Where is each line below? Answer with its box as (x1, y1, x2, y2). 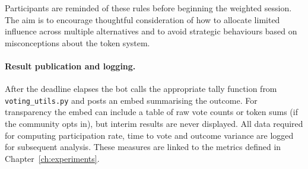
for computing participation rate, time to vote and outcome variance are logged (5, 129, 294, 141)
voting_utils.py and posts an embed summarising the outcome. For (5, 94, 258, 106)
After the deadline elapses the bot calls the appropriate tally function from (5, 82, 277, 95)
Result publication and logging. (5, 59, 136, 72)
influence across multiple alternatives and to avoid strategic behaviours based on (5, 25, 297, 37)
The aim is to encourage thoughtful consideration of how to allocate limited (5, 13, 280, 25)
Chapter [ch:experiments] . (5, 152, 100, 164)
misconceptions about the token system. (5, 36, 150, 49)
